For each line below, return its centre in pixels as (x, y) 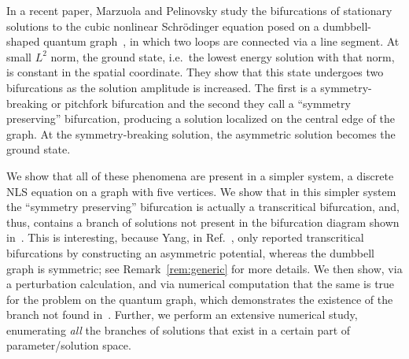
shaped (23, 41)
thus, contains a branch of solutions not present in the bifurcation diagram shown (203, 222)
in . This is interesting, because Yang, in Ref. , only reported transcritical (185, 237)
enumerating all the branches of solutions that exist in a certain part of (179, 329)
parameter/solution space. (69, 345)
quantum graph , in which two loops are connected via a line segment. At (221, 41)
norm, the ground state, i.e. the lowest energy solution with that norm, (223, 56)
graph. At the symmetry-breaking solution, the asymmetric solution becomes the (201, 133)
